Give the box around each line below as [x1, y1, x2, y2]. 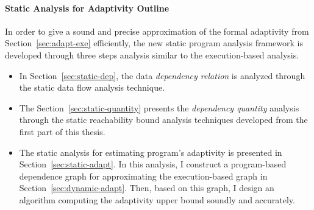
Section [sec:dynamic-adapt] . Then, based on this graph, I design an [19, 181, 274, 194]
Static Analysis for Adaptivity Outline [5, 1, 169, 14]
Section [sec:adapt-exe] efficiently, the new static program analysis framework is [5, 37, 303, 49]
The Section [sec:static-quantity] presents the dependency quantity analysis [19, 101, 299, 114]
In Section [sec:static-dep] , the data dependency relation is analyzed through [19, 69, 305, 82]
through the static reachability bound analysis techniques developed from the [19, 113, 308, 126]
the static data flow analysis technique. [19, 81, 165, 94]
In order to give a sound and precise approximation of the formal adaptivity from [5, 24, 309, 37]
